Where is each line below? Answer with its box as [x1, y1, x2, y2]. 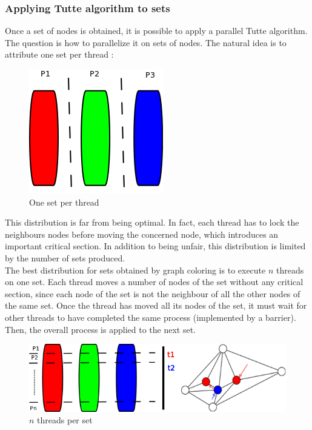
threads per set [37, 414, 93, 426]
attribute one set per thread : [5, 48, 114, 61]
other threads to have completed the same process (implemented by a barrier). [5, 311, 296, 323]
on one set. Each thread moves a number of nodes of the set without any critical [5, 275, 304, 288]
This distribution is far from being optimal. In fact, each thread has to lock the [5, 216, 299, 229]
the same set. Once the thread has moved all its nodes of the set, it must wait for [5, 299, 307, 312]
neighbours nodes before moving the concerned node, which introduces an [5, 227, 279, 240]
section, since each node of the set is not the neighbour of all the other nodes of [5, 287, 300, 300]
